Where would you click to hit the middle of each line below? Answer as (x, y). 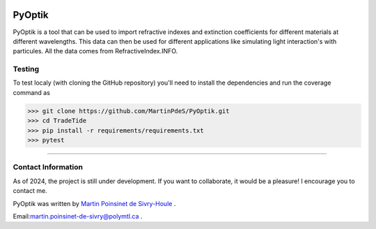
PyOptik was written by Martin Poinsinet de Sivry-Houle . (94, 203)
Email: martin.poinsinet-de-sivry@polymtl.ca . (78, 216)
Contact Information (48, 167)
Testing (26, 69)
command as (31, 92)
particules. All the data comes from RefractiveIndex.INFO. (95, 51)
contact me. (30, 191)
